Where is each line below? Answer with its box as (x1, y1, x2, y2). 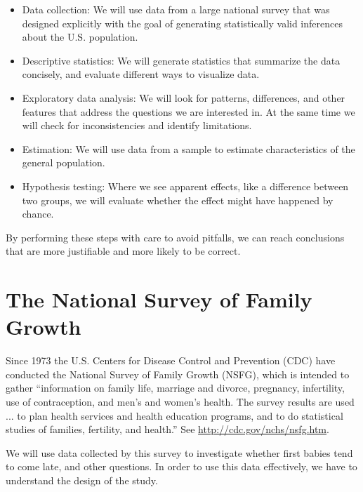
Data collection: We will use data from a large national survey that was (22, 2, 330, 16)
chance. (22, 206, 54, 221)
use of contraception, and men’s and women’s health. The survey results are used (6, 394, 355, 408)
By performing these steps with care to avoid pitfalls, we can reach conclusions (6, 230, 345, 244)
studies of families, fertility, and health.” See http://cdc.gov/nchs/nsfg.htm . (6, 422, 329, 437)
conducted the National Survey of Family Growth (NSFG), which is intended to (6, 366, 350, 381)
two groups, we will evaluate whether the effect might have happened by (22, 192, 334, 207)
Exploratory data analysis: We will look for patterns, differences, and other (22, 90, 345, 105)
